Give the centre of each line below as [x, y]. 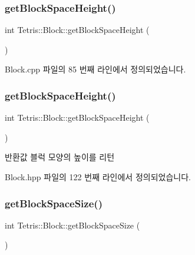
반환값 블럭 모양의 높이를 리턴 [60, 157]
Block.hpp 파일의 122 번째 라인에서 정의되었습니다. [98, 177]
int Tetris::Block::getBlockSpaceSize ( [72, 225]
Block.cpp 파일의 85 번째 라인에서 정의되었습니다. [95, 69]
